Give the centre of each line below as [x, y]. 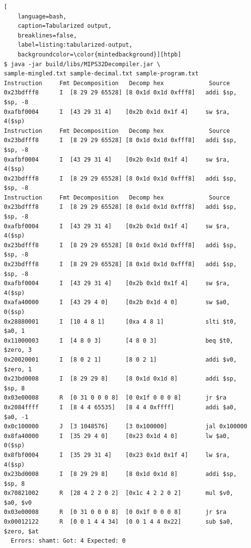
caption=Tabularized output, [65, 26]
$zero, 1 [18, 369]
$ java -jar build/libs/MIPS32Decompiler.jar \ [82, 64]
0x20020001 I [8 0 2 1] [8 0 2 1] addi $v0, [120, 359]
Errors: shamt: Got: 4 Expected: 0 [68, 541]
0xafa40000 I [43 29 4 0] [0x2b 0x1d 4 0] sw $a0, [117, 302]
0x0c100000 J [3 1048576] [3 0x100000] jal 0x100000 [126, 427]
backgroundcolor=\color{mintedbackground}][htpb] [100, 54]
